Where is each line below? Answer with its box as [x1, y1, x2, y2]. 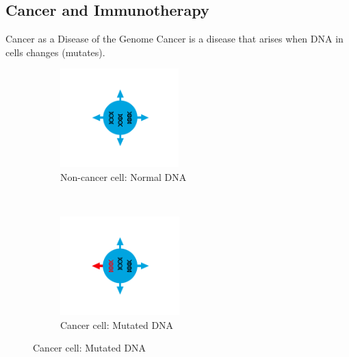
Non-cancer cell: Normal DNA [60, 169, 187, 184]
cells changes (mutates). [5, 45, 105, 59]
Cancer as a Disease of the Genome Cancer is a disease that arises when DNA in [5, 32, 344, 46]
